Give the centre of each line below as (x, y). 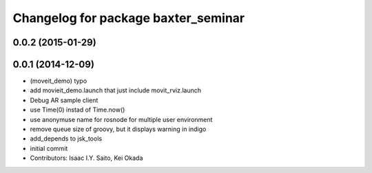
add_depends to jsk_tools (66, 139)
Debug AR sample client (64, 100)
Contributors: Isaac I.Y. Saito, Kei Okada (86, 158)
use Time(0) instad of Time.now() (77, 110)
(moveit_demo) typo (59, 81)
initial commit (49, 148)
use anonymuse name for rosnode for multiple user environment (121, 119)
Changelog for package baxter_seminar (128, 18)
